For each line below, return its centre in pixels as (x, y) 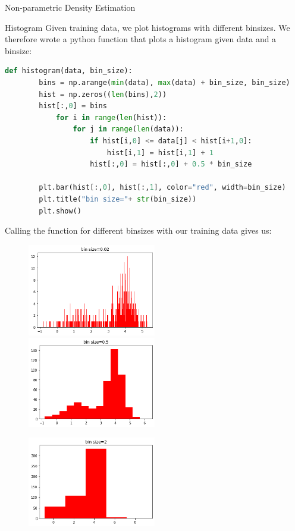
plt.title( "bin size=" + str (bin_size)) (118, 199)
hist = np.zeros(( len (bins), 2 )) (103, 94)
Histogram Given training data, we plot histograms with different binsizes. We (147, 27)
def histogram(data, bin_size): (69, 71)
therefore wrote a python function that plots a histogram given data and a (141, 39)
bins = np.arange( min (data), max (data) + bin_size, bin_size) (164, 82)
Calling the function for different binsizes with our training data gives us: (138, 230)
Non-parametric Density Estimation (70, 7)
